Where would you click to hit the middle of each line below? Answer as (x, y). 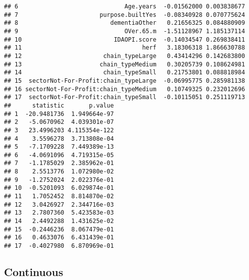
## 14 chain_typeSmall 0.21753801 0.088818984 (124, 73)
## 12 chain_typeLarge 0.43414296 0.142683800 (124, 56)
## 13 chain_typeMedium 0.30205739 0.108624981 (124, 64)
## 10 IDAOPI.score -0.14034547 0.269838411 (124, 39)
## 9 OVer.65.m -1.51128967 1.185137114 (124, 31)
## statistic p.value (59, 105)
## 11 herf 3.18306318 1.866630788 (124, 48)
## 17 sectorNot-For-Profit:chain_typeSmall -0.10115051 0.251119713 (124, 97)
